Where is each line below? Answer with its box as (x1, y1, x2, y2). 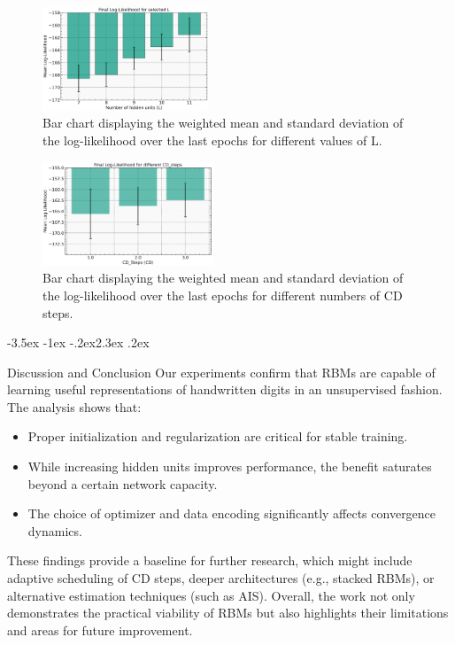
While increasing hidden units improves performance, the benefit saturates (27, 457, 432, 476)
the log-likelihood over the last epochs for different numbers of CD (42, 285, 403, 304)
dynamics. (27, 521, 82, 540)
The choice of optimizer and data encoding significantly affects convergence (27, 504, 436, 523)
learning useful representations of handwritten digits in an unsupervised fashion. (7, 380, 443, 399)
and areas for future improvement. (7, 620, 193, 639)
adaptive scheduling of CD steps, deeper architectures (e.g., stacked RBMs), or (7, 569, 435, 587)
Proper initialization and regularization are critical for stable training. (27, 427, 408, 446)
